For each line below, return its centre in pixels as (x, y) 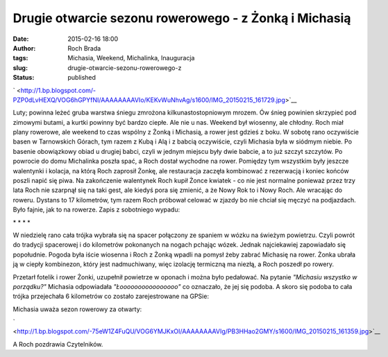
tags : (20, 58)
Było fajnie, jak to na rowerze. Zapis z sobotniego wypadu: (96, 210)
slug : (20, 68)
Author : (24, 48)
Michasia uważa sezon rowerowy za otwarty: (77, 309)
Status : (24, 78)
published (82, 78)
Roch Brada (84, 48)
